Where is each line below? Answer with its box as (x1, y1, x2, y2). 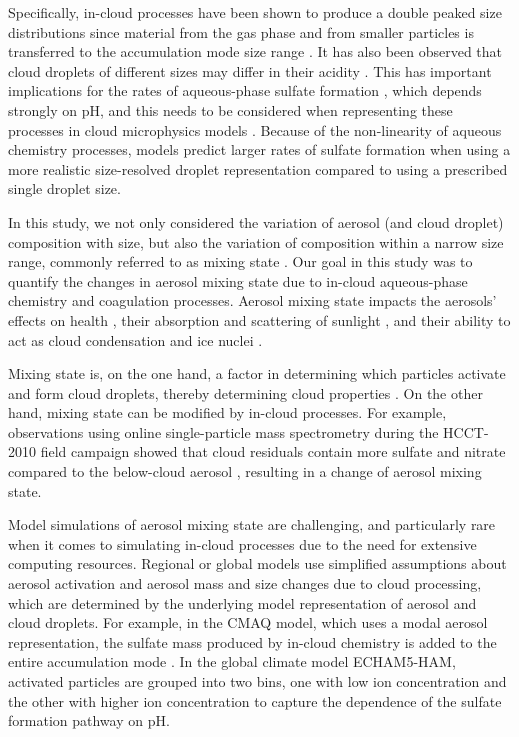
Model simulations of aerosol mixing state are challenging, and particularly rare (8, 514, 496, 535)
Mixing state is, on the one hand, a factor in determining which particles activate (8, 363, 506, 384)
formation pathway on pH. (8, 710, 170, 731)
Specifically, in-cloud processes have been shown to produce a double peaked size (8, 2, 502, 22)
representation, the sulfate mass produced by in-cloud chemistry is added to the (8, 631, 497, 652)
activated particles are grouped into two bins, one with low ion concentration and (8, 671, 507, 691)
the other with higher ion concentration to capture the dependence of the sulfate (8, 690, 502, 711)
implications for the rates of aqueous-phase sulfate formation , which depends (8, 80, 482, 101)
